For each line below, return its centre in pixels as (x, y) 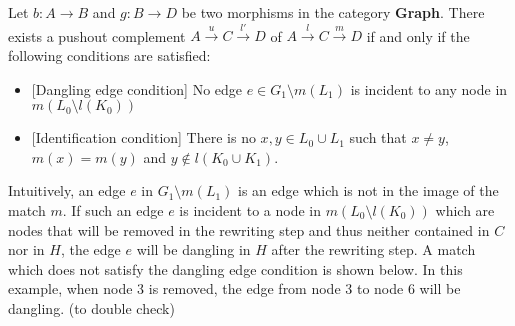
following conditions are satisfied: (109, 54)
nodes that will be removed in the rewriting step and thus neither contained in (249, 229)
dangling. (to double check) (91, 307)
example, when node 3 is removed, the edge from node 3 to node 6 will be (234, 288)
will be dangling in (193, 249)
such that (378, 137)
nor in (26, 249)
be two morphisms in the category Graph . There (333, 12)
